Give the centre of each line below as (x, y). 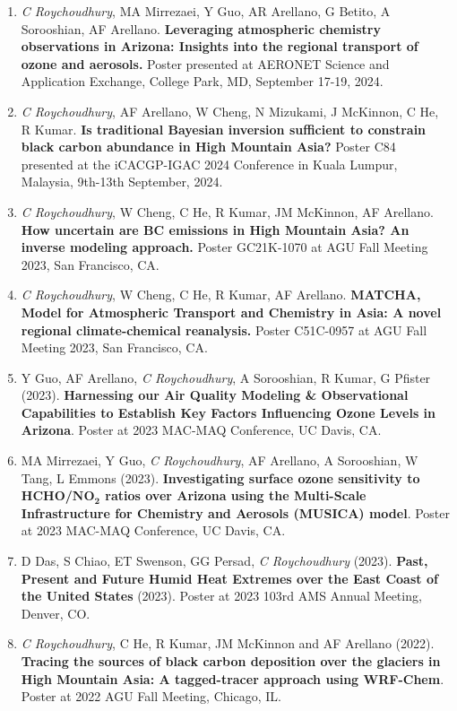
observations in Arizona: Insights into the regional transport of (220, 46)
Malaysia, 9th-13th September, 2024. (122, 182)
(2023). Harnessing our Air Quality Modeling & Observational (215, 395)
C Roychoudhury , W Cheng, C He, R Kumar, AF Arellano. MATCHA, (221, 295)
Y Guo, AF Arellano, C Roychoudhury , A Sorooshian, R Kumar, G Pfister (226, 377)
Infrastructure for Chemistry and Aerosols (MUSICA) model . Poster (235, 512)
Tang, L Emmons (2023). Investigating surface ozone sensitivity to (220, 477)
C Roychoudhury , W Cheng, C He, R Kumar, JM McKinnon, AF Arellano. (227, 211)
